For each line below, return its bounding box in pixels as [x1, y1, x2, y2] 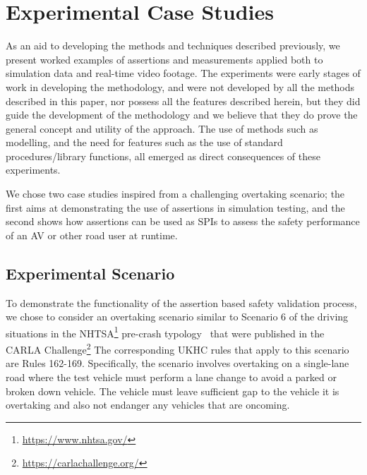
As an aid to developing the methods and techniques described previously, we [6, 38, 340, 53]
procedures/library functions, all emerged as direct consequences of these [6, 148, 320, 163]
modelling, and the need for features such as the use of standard [6, 135, 283, 150]
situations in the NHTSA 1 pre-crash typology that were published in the [6, 323, 325, 340]
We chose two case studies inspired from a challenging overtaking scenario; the [6, 186, 345, 201]
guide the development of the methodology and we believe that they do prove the [6, 107, 358, 122]
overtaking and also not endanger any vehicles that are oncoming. [6, 397, 290, 412]
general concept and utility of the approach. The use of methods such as [6, 121, 318, 136]
